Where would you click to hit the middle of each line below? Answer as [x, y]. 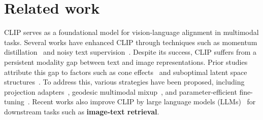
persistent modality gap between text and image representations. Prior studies [126, 62]
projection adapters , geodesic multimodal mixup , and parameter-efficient [121, 91]
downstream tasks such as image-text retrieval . [82, 111]
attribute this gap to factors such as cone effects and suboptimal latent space [126, 72]
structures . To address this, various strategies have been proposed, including [124, 82]
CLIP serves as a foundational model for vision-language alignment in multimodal [131, 32]
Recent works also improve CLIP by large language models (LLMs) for [144, 102]
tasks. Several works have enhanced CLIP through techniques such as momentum [131, 42]
